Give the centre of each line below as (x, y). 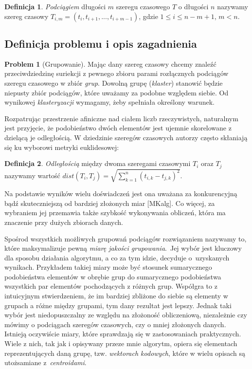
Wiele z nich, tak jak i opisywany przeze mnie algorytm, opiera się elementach (121, 343)
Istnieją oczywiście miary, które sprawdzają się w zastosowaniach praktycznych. (123, 334)
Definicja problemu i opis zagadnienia (101, 43)
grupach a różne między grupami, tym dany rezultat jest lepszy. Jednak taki (118, 305)
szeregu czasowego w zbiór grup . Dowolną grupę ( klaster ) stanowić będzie (114, 83)
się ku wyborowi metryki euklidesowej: (62, 147)
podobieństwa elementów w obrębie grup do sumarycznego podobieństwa (113, 276)
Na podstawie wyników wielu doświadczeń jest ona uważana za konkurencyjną (121, 194)
